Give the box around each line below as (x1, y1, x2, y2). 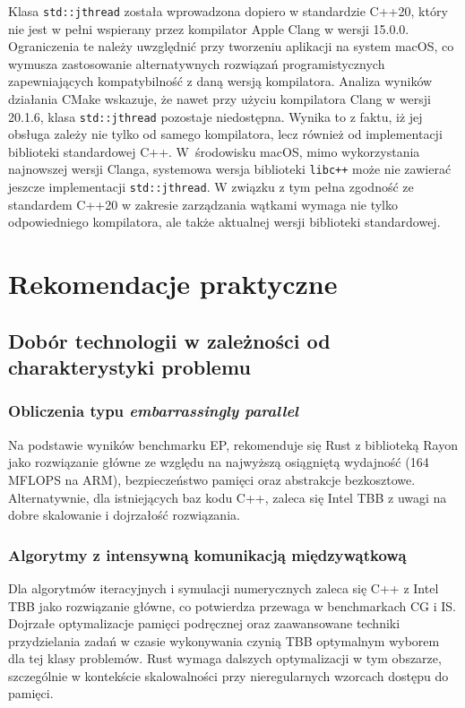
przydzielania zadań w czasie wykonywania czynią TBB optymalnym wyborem (8, 631, 440, 650)
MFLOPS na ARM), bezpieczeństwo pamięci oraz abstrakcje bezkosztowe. (8, 470, 416, 488)
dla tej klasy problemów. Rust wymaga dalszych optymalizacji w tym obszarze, (8, 649, 442, 668)
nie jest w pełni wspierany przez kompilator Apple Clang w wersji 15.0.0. (8, 19, 409, 38)
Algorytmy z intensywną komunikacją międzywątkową (8, 543, 407, 566)
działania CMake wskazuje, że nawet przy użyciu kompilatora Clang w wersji (8, 90, 431, 108)
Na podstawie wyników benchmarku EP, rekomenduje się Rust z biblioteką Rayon (8, 435, 458, 453)
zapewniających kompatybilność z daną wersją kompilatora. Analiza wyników (8, 72, 433, 91)
